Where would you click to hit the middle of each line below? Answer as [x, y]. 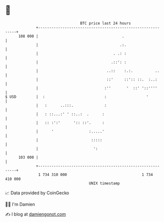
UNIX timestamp [104, 183]
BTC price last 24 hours [106, 23]
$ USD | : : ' [77, 97]
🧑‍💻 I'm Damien [20, 204]
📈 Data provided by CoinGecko [37, 193]
